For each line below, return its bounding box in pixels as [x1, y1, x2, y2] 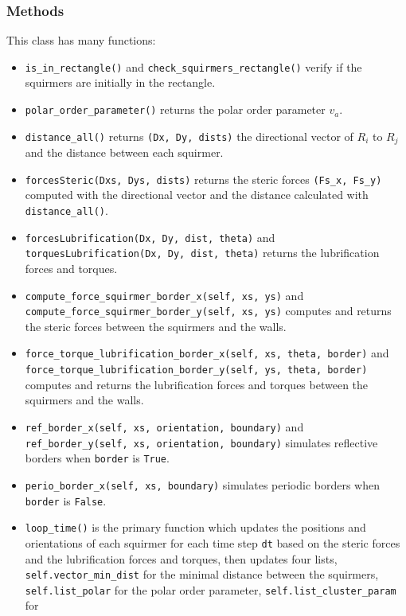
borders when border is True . [25, 450, 170, 466]
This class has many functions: [6, 32, 156, 49]
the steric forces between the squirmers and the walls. [25, 318, 287, 334]
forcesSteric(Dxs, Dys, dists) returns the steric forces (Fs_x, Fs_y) [25, 170, 382, 187]
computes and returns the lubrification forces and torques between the [25, 376, 369, 392]
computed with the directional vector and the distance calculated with [25, 186, 369, 203]
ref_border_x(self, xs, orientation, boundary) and [25, 418, 304, 435]
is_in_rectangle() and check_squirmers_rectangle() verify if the [25, 58, 362, 75]
